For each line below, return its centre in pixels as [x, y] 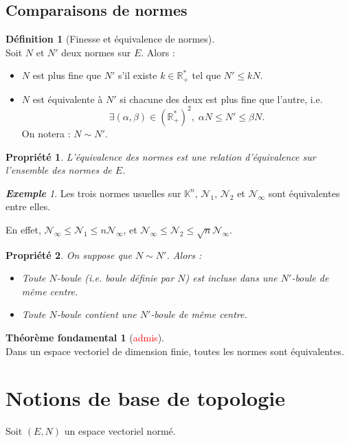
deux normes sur [96, 52]
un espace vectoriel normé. [120, 431]
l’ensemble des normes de [59, 170]
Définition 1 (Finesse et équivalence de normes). [110, 39]
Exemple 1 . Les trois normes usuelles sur [93, 193]
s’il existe [137, 75]
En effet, [23, 229]
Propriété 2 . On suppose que [69, 254]
